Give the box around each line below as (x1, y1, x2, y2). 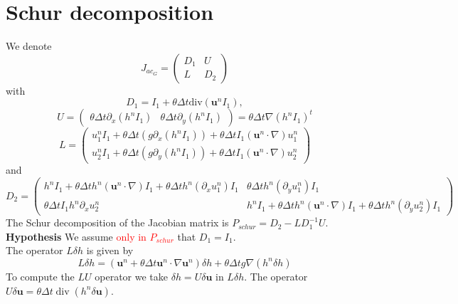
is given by (86, 243, 134, 258)
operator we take (95, 268, 169, 283)
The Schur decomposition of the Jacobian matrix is (6, 215, 229, 230)
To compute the (6, 268, 75, 283)
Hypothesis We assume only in (6, 229, 147, 243)
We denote (6, 38, 52, 53)
